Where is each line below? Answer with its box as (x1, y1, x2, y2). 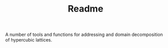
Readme (68, 3, 103, 15)
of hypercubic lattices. (5, 37, 52, 43)
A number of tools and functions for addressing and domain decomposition (5, 31, 163, 38)
